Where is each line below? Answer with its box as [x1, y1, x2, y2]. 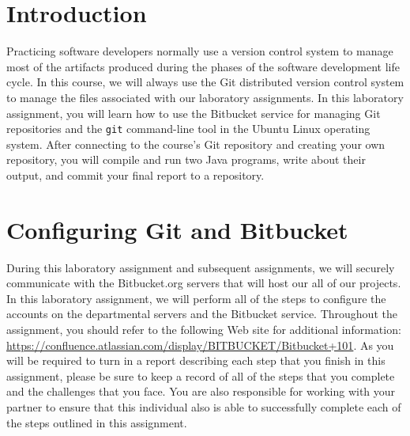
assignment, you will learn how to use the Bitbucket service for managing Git [6, 104, 381, 121]
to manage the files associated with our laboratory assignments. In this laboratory [6, 89, 404, 105]
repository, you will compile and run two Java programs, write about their [6, 151, 366, 168]
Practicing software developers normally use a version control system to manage [6, 43, 393, 59]
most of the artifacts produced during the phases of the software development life [6, 58, 400, 74]
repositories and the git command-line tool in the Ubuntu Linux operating [6, 120, 371, 137]
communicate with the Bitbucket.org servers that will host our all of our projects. [6, 275, 401, 291]
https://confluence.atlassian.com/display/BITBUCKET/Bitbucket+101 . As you [6, 336, 394, 353]
